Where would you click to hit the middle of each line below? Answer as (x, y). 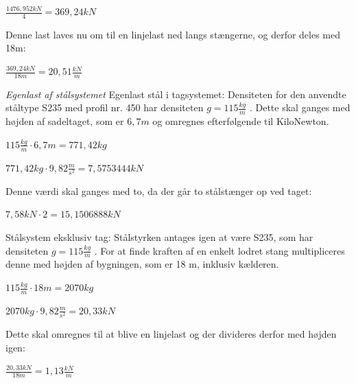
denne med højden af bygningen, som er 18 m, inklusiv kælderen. (142, 264)
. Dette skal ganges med (300, 107)
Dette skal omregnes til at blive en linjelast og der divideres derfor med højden (171, 334)
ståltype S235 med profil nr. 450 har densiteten (105, 107)
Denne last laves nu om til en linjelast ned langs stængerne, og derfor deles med (173, 34)
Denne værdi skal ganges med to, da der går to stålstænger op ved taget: (159, 190)
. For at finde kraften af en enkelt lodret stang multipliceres (219, 250)
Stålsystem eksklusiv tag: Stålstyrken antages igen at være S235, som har (159, 237)
